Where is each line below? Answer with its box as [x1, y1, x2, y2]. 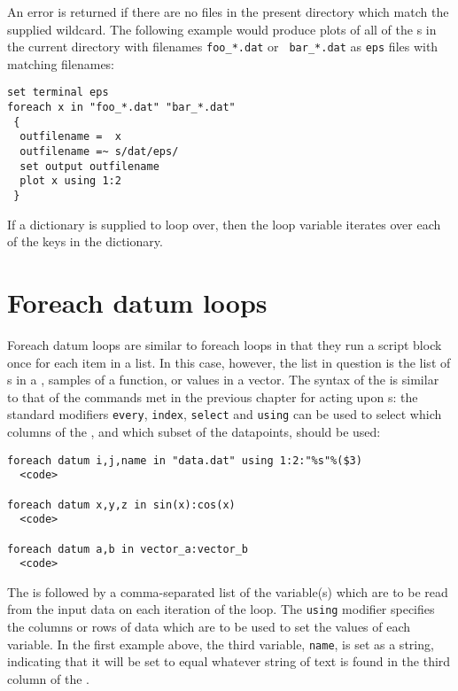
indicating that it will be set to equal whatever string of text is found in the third [7, 652, 451, 671]
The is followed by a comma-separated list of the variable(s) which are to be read [7, 582, 448, 601]
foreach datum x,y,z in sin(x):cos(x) [7, 498, 236, 511]
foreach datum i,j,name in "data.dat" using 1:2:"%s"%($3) [7, 454, 362, 467]
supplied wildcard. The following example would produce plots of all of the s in [7, 19, 437, 38]
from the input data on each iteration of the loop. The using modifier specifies [7, 600, 435, 618]
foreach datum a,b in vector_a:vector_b [7, 542, 249, 555]
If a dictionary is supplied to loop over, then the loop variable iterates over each [7, 214, 441, 233]
